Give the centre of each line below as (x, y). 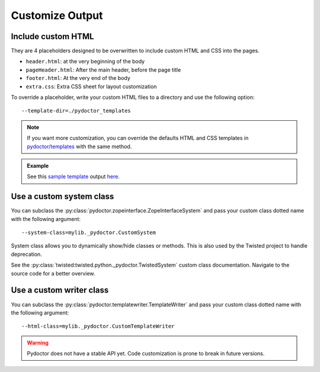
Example (38, 165)
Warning (38, 342)
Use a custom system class (63, 196)
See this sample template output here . (73, 177)
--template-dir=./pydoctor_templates (76, 111)
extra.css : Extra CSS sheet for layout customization (91, 86)
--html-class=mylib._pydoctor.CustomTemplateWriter (98, 326)
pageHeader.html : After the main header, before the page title (103, 70)
